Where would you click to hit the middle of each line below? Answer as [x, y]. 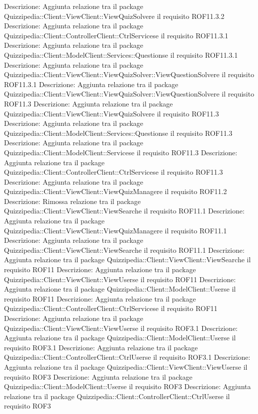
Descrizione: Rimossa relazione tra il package [72, 201]
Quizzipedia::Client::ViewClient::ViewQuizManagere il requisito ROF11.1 [116, 230]
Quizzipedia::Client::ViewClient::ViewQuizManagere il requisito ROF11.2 [116, 191]
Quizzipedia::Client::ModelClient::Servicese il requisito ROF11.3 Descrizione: [121, 152]
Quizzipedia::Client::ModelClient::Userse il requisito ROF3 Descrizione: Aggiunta [128, 386]
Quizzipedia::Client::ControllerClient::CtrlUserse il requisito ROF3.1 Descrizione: [127, 357]
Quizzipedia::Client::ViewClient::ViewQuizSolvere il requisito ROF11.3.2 [114, 16]
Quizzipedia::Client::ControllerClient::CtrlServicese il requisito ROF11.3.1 [116, 35]
